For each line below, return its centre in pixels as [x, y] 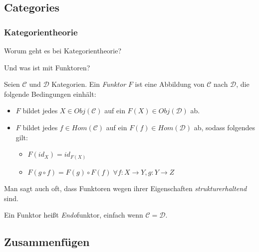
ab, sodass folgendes [225, 127]
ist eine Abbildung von [170, 84]
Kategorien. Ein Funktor [89, 84]
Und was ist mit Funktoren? [47, 67]
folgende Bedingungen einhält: [50, 94]
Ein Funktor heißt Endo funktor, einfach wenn [74, 215]
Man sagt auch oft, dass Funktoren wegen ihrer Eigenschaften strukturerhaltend [126, 188]
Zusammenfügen [47, 242]
